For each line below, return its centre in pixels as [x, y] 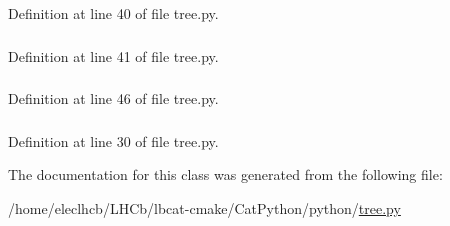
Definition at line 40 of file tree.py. [113, 13]
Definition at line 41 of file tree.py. [113, 55]
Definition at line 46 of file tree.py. [113, 98]
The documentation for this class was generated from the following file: [225, 174]
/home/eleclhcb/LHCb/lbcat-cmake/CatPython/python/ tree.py [204, 207]
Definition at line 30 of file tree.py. [113, 140]
